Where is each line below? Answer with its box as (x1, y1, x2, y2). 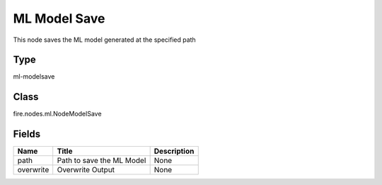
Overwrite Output (57, 165, 115, 175)
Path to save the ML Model (57, 156, 146, 166)
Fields (13, 128, 41, 140)
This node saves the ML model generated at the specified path (13, 35, 196, 44)
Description (154, 146, 195, 156)
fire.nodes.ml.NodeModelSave (13, 110, 102, 118)
